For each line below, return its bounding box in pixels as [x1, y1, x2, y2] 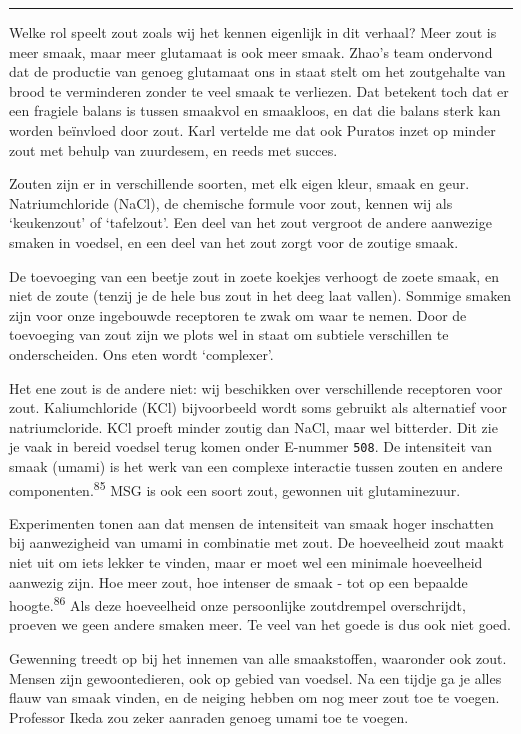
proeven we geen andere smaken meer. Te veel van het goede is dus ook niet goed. [9, 614, 511, 635]
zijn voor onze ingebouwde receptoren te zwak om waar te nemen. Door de [9, 304, 467, 325]
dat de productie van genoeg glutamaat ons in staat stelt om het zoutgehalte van [9, 61, 506, 82]
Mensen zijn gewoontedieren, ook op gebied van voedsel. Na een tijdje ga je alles [9, 667, 502, 688]
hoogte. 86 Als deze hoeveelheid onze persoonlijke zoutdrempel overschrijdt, [9, 592, 466, 615]
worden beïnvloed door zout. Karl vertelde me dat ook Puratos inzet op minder [9, 119, 496, 140]
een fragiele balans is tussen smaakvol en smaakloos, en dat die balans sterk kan [9, 100, 501, 121]
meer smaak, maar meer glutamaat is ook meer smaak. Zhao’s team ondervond [9, 41, 493, 62]
